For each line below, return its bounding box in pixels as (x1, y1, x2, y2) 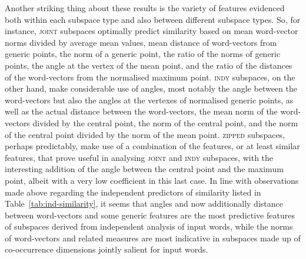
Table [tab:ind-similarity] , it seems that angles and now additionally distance (5, 197, 283, 210)
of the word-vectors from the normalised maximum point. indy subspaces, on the (5, 70, 295, 83)
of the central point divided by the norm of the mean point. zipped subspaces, (5, 128, 285, 140)
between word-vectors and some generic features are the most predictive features (5, 208, 295, 221)
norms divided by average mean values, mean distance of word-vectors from (5, 36, 277, 48)
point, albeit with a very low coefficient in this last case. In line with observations (5, 174, 299, 186)
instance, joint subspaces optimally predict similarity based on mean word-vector (5, 25, 298, 37)
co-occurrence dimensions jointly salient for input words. (5, 243, 208, 255)
